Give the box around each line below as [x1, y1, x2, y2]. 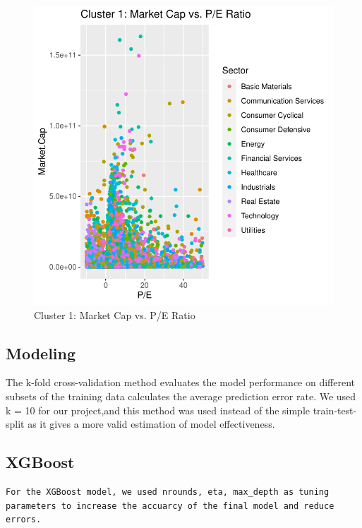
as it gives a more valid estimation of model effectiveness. [28, 416, 275, 431]
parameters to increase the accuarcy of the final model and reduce [6, 500, 334, 511]
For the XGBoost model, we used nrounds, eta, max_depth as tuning [6, 486, 330, 497]
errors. [6, 515, 42, 525]
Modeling [6, 342, 76, 364]
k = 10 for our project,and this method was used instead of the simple [6, 402, 310, 417]
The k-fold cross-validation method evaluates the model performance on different [6, 375, 356, 390]
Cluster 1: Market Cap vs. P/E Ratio [34, 307, 195, 322]
